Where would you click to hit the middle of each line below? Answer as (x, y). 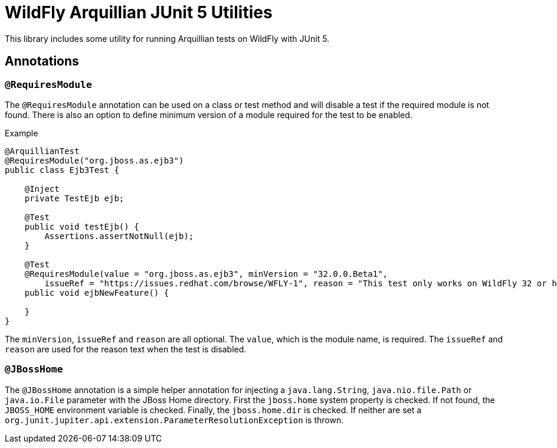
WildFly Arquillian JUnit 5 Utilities (139, 12)
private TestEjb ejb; (74, 198)
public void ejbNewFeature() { (97, 292)
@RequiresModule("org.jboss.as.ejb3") (94, 160)
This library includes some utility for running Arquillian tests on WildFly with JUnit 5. (167, 38)
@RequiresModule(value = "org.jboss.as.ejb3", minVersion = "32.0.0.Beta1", (206, 274)
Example (22, 133)
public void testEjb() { (82, 226)
